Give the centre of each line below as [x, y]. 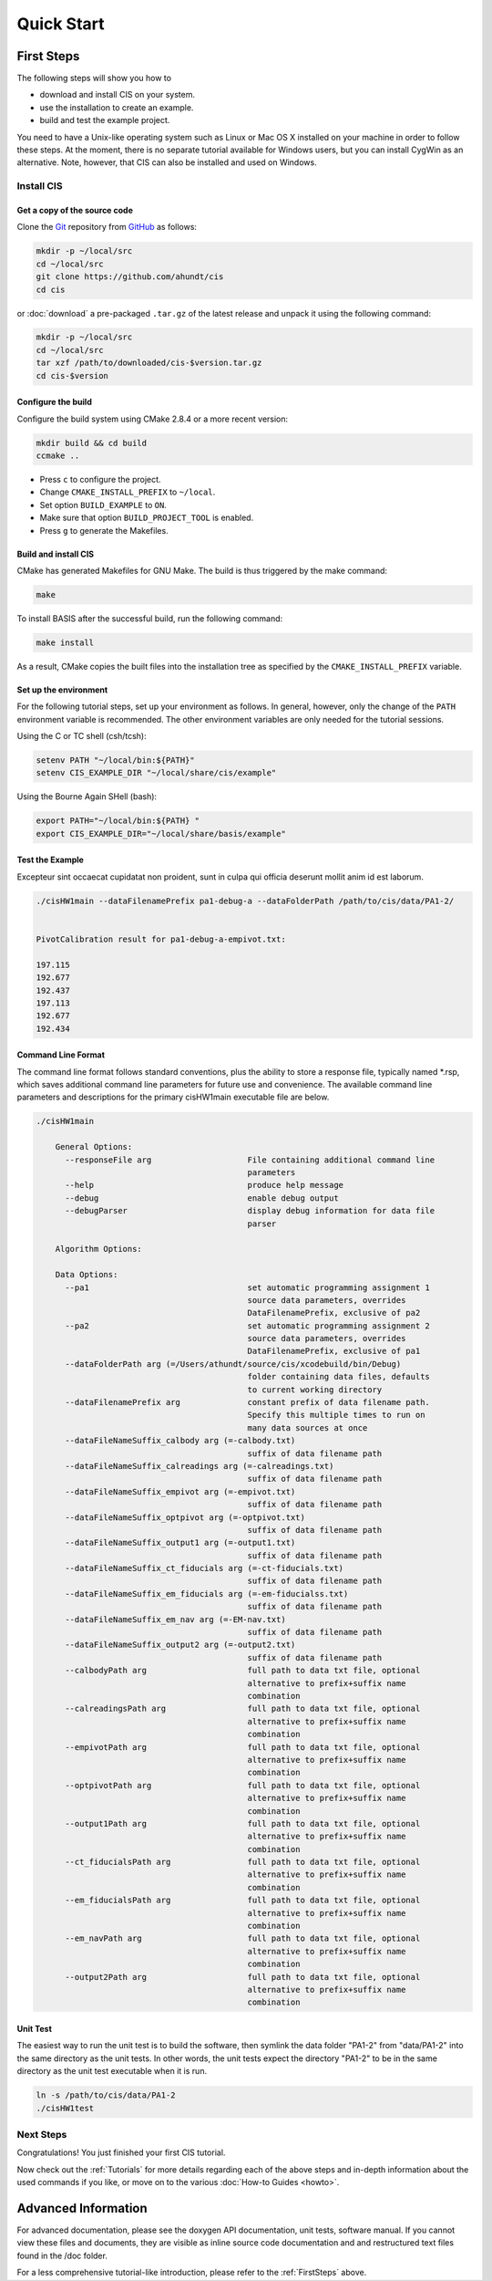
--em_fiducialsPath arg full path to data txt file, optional [243, 1901]
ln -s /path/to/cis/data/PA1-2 [106, 2095]
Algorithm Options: [99, 1249]
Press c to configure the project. [100, 479]
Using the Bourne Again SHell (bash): [87, 797]
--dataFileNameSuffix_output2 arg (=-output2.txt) [180, 1645]
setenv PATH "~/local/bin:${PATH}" [115, 760]
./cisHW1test [65, 2108]
